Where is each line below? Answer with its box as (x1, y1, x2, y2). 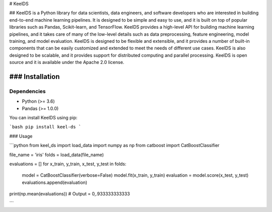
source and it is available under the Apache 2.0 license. (9, 59, 124, 65)
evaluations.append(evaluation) (22, 179, 88, 185)
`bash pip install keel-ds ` (9, 124, 82, 130)
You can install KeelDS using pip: (9, 115, 78, 121)
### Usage (9, 133, 33, 139)
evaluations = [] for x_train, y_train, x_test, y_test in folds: (9, 161, 127, 167)
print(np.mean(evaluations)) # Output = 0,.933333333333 (9, 191, 130, 197)
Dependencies (9, 88, 46, 95)
